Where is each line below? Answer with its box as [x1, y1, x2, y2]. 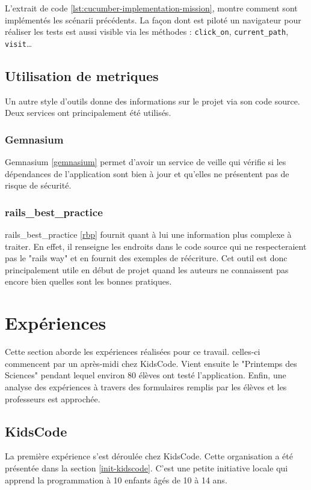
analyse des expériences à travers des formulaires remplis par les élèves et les [5, 380, 287, 393]
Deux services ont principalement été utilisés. [5, 106, 171, 119]
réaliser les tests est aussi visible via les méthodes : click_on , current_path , [5, 25, 289, 38]
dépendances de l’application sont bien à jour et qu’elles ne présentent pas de [5, 167, 289, 180]
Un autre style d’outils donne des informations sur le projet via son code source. [5, 94, 300, 107]
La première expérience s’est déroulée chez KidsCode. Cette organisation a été [5, 450, 293, 462]
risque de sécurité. [5, 179, 72, 192]
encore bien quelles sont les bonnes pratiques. [5, 275, 172, 288]
